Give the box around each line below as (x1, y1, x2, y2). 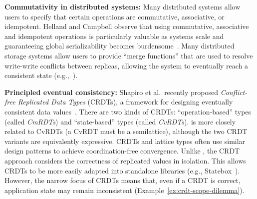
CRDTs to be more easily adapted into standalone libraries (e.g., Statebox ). (4, 165, 240, 175)
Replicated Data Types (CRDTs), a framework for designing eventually (17, 96, 233, 107)
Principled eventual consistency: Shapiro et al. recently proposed (4, 86, 219, 97)
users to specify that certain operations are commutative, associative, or (4, 11, 225, 21)
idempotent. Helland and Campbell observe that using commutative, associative (4, 21, 249, 31)
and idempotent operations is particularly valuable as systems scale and (4, 30, 224, 41)
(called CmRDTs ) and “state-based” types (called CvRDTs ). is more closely (4, 116, 236, 126)
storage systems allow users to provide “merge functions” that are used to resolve (4, 50, 253, 60)
